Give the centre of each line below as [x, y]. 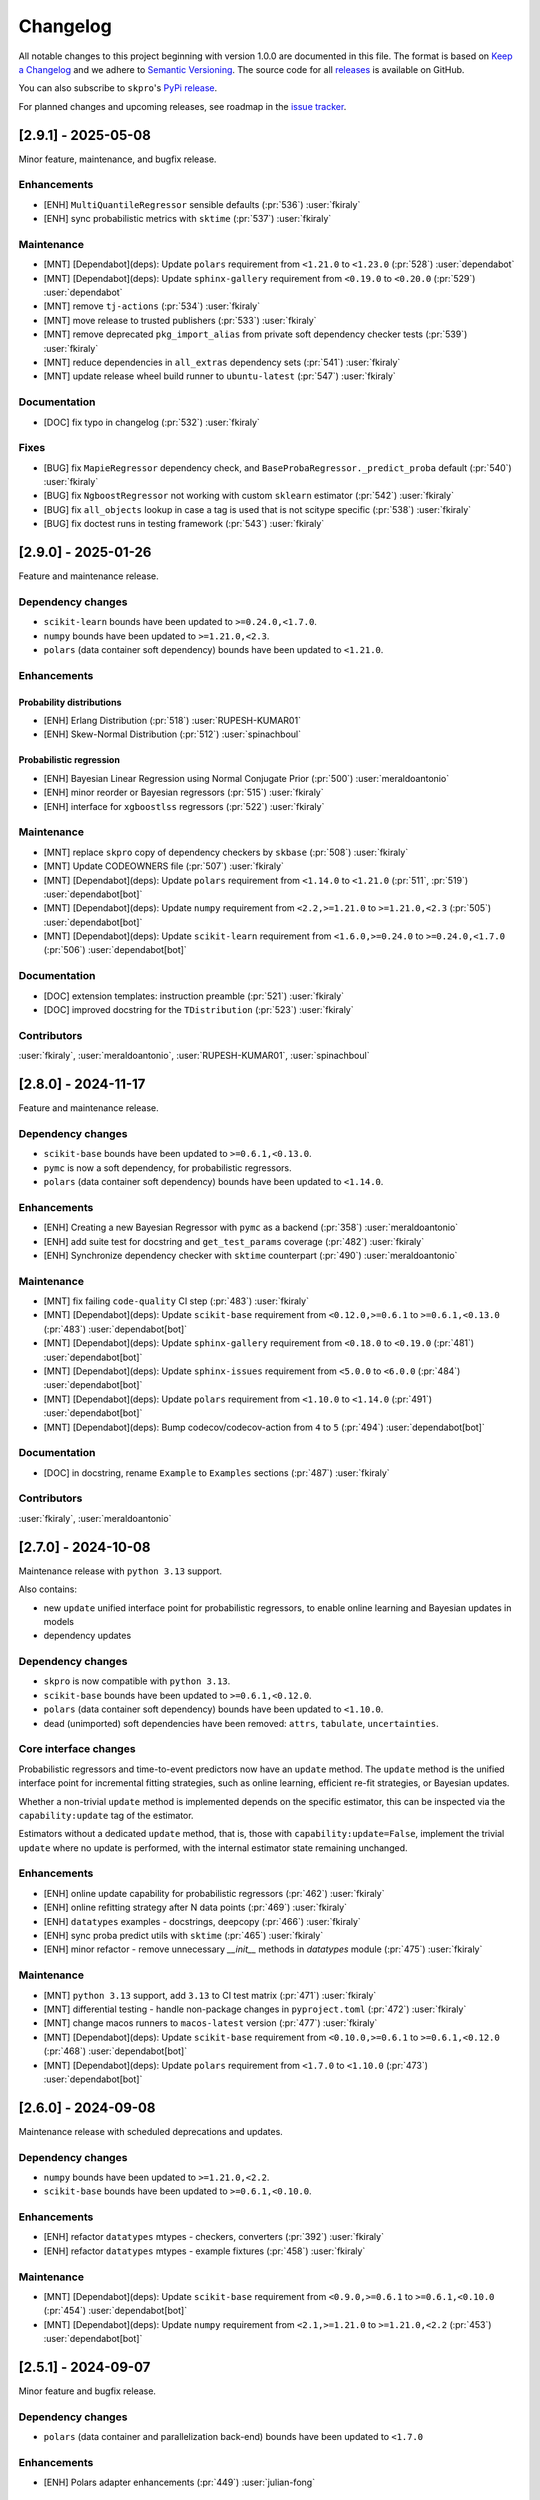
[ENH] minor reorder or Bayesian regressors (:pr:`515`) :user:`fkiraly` [183, 792]
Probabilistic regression [69, 760]
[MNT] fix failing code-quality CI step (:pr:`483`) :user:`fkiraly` [176, 1301]
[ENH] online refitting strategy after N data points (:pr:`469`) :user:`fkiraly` [195, 1907]
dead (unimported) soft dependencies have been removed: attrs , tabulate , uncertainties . [241, 1723]
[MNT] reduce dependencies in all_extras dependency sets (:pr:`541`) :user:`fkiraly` [222, 362]
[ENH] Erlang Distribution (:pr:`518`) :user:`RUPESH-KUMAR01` [172, 721]
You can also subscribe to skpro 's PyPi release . [118, 88]
